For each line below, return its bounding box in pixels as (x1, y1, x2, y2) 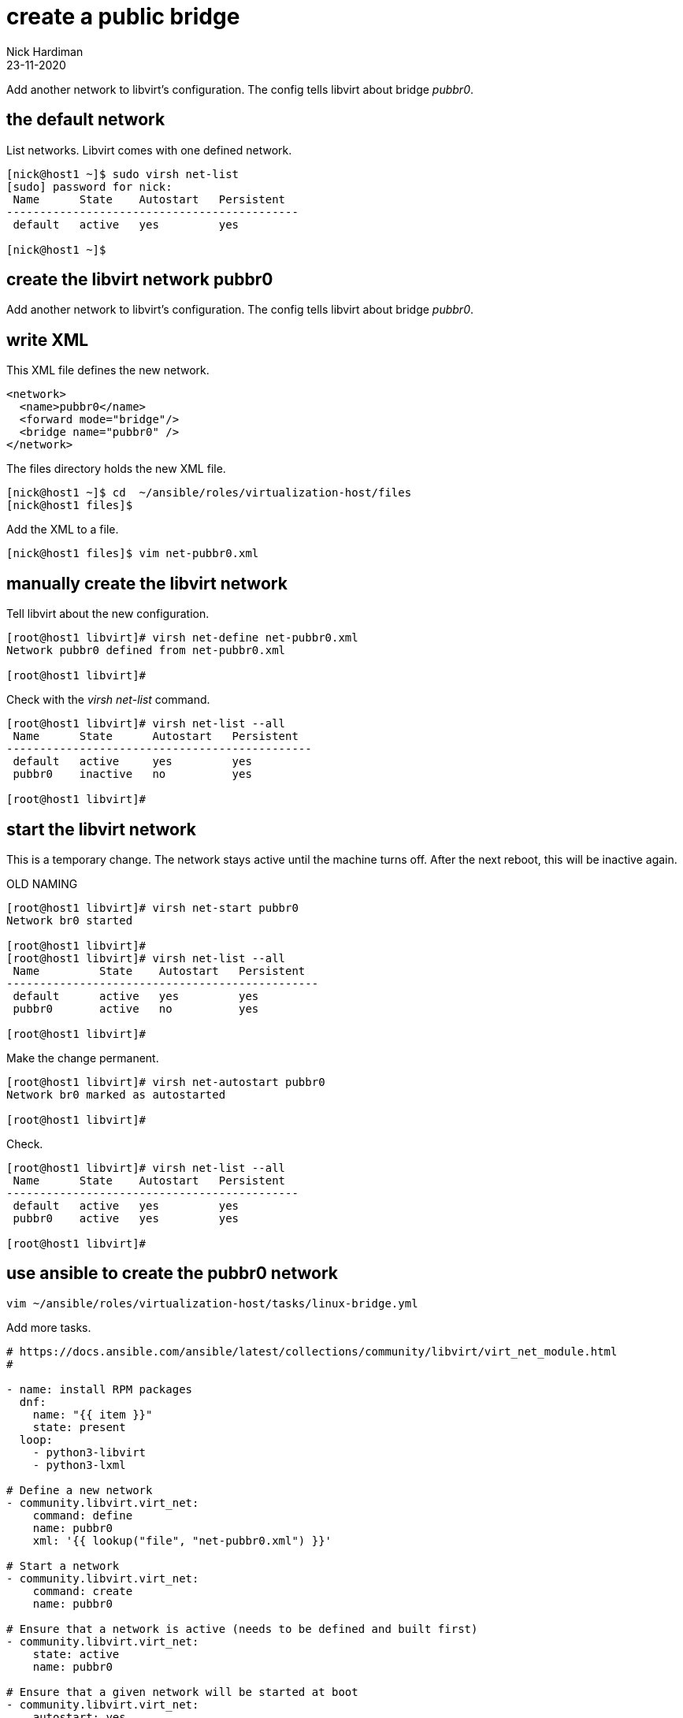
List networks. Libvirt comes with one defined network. (6, 143, 292, 157)
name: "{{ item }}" (32, 1407, 153, 1421)
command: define (32, 1508, 133, 1522)
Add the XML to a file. (6, 522, 119, 537)
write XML (6, 329, 89, 350)
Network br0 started (6, 913, 133, 927)
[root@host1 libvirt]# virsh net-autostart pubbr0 (6, 1075, 325, 1088)
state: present (32, 1420, 126, 1434)
